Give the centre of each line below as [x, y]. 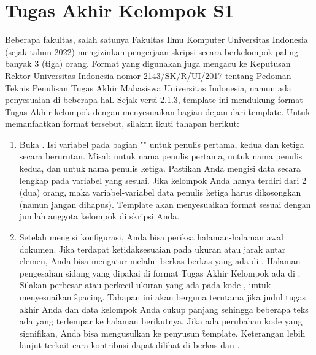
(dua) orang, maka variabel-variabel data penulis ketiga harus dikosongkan [160, 192]
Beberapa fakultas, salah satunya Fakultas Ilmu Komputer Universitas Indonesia [156, 40]
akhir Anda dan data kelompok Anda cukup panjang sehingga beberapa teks [164, 309]
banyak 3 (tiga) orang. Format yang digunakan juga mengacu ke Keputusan [148, 63]
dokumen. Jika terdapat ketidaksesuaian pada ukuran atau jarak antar [152, 249]
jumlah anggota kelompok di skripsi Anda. [99, 216]
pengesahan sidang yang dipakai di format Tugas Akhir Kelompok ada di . [160, 273]
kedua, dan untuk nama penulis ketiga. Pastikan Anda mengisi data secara [160, 168]
